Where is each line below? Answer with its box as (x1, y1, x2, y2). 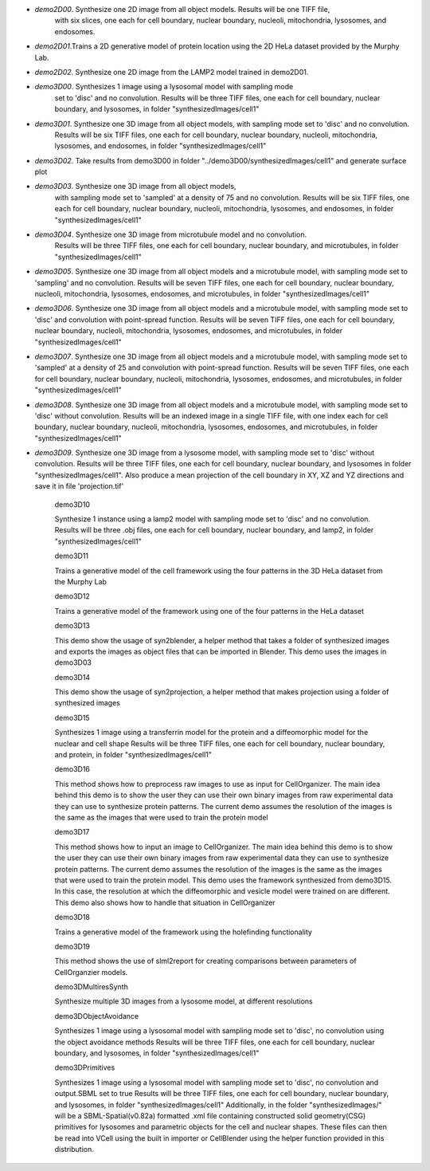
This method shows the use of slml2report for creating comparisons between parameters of (54, 957, 358, 966)
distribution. (54, 1145, 95, 1154)
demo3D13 (54, 621, 91, 631)
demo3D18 (54, 913, 91, 922)
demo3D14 (54, 672, 91, 682)
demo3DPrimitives (54, 1063, 115, 1072)
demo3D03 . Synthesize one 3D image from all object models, (34, 182, 236, 191)
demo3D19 (54, 941, 91, 951)
